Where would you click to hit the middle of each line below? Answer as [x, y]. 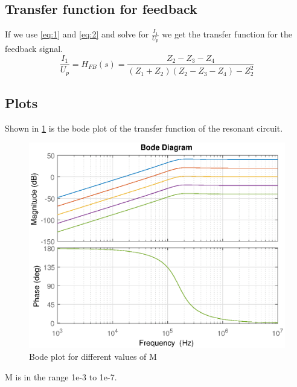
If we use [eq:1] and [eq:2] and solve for [77, 34]
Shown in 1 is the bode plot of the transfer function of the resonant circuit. [144, 128]
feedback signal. [34, 49]
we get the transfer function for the [227, 34]
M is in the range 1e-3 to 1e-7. [61, 376]
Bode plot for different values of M [93, 357]
